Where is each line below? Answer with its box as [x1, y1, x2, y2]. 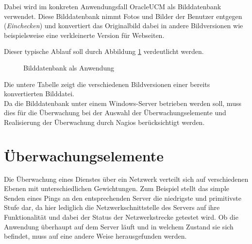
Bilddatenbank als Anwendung [23, 62, 114, 72]
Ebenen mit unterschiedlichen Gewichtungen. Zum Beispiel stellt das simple [4, 183, 230, 193]
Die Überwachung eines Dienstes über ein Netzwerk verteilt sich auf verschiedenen [4, 174, 249, 184]
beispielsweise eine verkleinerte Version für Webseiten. [4, 30, 165, 40]
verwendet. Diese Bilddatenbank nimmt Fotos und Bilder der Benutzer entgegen [4, 11, 242, 21]
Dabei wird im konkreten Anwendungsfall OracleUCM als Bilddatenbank [4, 1, 221, 11]
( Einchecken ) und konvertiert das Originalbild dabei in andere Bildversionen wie [4, 20, 243, 31]
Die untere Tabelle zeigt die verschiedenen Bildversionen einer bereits [4, 79, 210, 89]
